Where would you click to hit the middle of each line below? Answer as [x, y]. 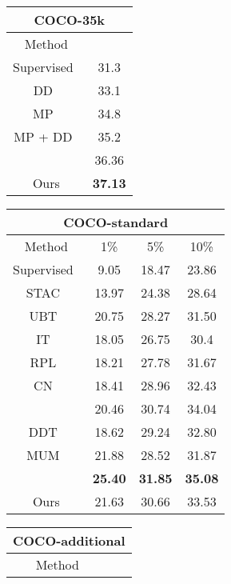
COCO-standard [116, 222]
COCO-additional [69, 540]
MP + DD [43, 136]
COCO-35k [70, 20]
